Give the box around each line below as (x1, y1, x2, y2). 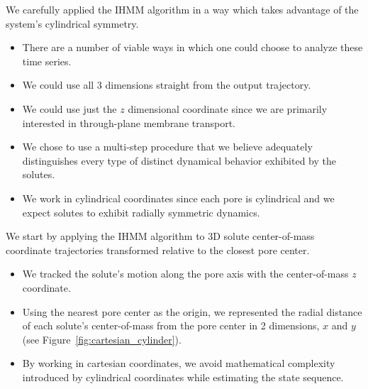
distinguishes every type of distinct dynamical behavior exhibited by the (22, 153, 336, 168)
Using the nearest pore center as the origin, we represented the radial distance (22, 304, 362, 319)
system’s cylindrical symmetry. (6, 16, 139, 31)
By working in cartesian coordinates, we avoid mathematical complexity (22, 356, 335, 371)
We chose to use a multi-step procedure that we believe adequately (22, 139, 313, 154)
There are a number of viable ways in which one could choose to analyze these (22, 40, 363, 55)
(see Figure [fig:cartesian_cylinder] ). (22, 332, 182, 346)
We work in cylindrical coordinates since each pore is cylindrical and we (22, 190, 335, 205)
